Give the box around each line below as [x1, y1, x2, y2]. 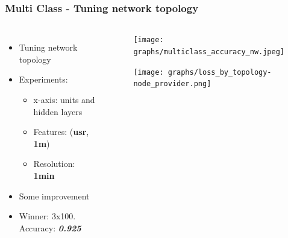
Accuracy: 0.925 [19, 221, 81, 234]
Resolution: [33, 157, 75, 170]
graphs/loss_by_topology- [167, 67, 272, 77]
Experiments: [19, 73, 68, 86]
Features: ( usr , [33, 125, 89, 138]
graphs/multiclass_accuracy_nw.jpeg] [133, 47, 285, 56]
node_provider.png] [133, 80, 211, 89]
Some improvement [19, 189, 90, 202]
